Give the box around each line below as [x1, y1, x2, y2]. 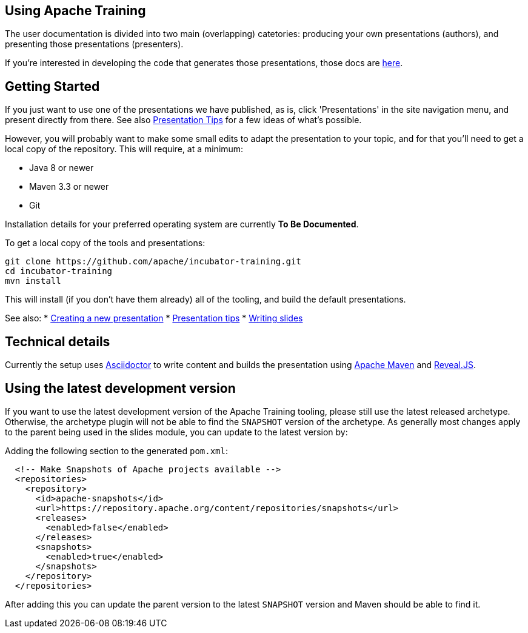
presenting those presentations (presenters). [5, 39, 184, 50]
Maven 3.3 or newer [29, 181, 109, 192]
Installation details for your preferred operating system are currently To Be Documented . [5, 219, 359, 230]
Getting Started [5, 78, 100, 94]
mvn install [5, 276, 61, 286]
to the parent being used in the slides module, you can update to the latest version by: [5, 426, 348, 437]
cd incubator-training [5, 266, 113, 276]
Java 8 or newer [29, 162, 94, 173]
